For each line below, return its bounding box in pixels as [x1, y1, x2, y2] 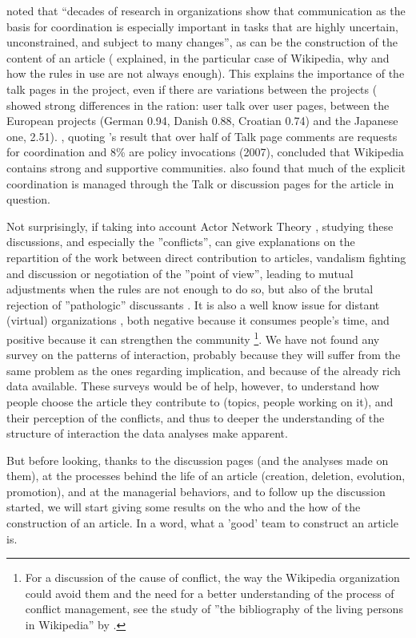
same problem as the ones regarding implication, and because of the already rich [6, 361, 401, 378]
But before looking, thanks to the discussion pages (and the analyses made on [6, 451, 389, 468]
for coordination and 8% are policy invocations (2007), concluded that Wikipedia [6, 143, 404, 160]
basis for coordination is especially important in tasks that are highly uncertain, [6, 18, 398, 34]
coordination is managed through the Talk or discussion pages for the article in [6, 175, 394, 192]
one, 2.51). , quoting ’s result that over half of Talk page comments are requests [6, 127, 398, 144]
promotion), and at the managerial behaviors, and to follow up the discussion [6, 483, 386, 499]
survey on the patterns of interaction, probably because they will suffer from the [6, 346, 401, 363]
